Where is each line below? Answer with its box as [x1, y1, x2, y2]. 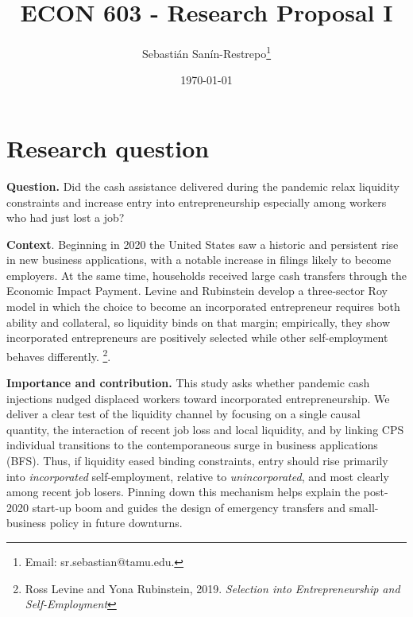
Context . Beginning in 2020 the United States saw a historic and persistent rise [6, 235, 399, 252]
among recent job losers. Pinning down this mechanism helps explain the [6, 483, 361, 500]
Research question [6, 131, 210, 164]
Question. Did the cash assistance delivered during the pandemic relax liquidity [6, 177, 399, 194]
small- [349, 499, 379, 515]
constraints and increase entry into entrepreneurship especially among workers [6, 193, 387, 210]
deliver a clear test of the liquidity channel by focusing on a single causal [6, 406, 361, 422]
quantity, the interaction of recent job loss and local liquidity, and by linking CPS [6, 421, 404, 437]
